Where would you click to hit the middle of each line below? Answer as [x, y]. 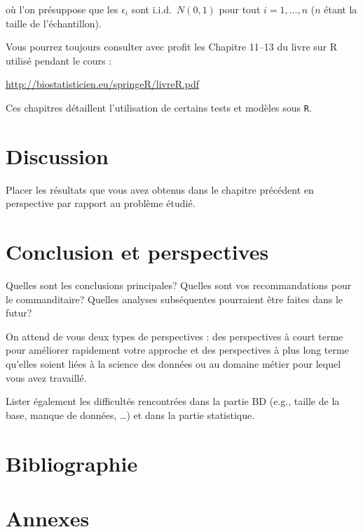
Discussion [57, 155]
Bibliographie [72, 463]
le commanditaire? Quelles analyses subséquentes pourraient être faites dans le [174, 299]
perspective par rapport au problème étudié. [101, 203]
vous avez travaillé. [46, 377]
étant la [341, 9]
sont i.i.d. [151, 9]
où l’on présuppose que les [62, 9]
